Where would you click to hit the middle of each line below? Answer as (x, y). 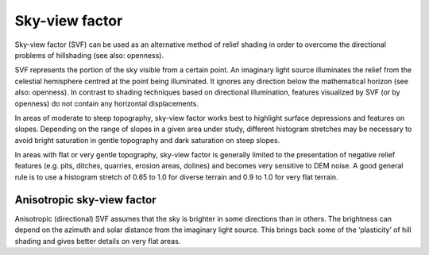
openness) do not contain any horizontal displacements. (106, 103)
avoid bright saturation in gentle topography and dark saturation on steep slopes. (147, 140)
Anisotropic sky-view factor (85, 200)
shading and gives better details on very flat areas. (98, 241)
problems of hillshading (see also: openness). (89, 55)
